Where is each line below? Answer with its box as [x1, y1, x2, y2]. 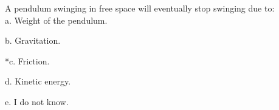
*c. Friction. [5, 54, 50, 67]
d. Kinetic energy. [5, 75, 71, 88]
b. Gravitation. [5, 34, 61, 47]
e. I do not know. [5, 95, 69, 108]
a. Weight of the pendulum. [5, 13, 108, 26]
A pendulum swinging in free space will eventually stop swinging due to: [5, 2, 275, 14]
